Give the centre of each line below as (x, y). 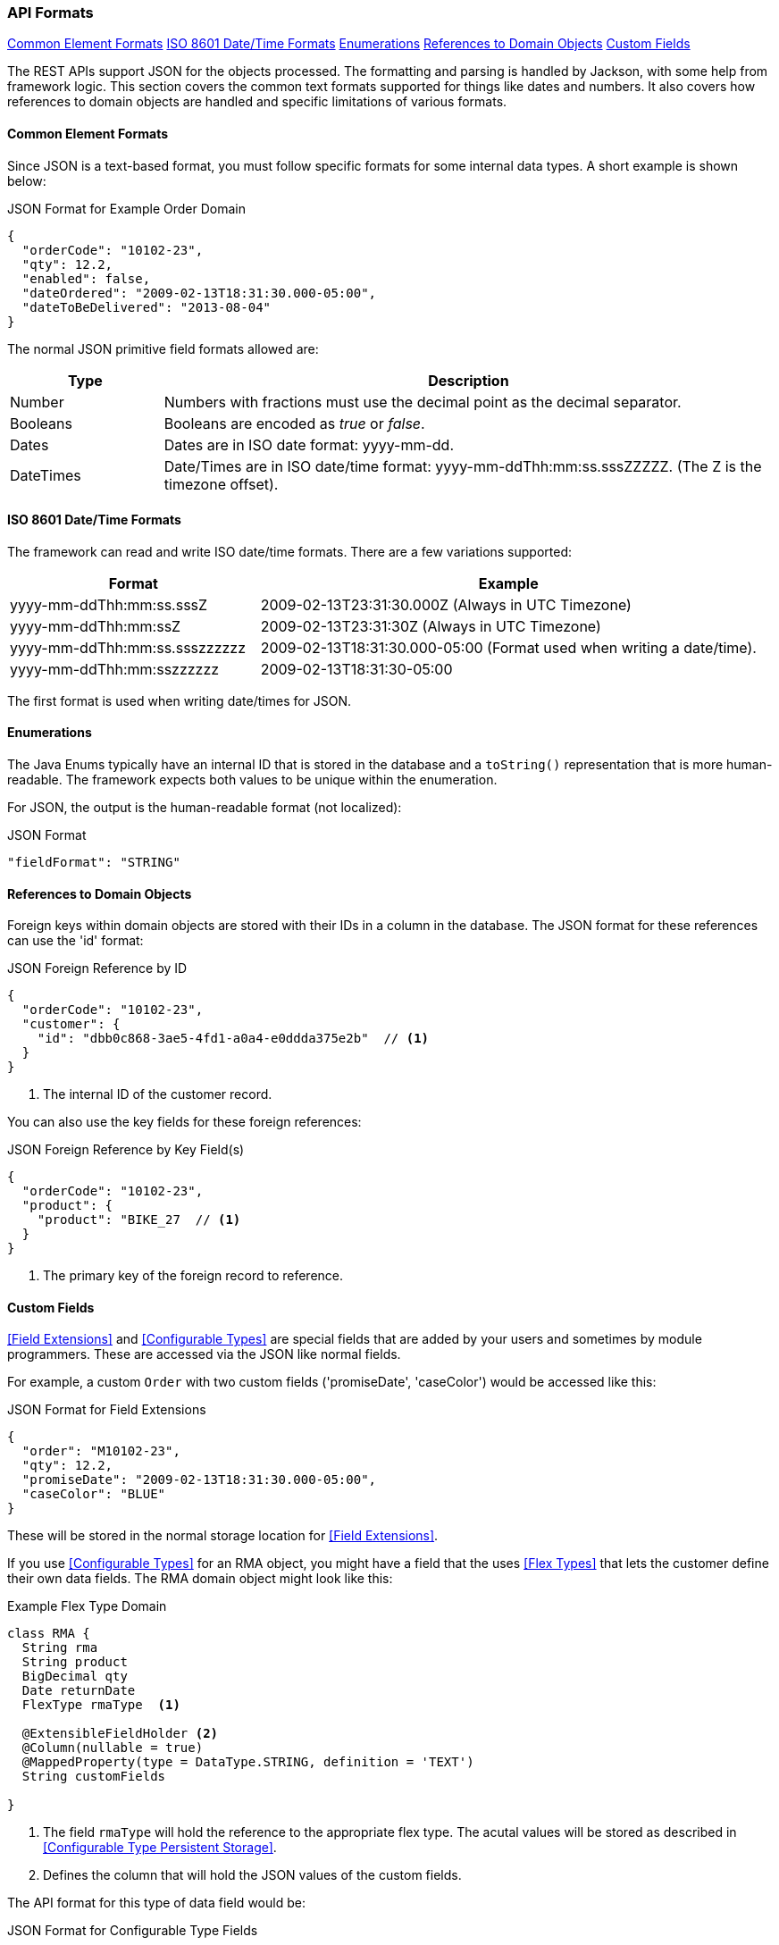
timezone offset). (221, 484)
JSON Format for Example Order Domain (126, 208)
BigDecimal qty (75, 1677)
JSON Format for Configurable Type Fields (133, 1931)
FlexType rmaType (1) (101, 1705)
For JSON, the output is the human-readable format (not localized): (205, 808)
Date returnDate (79, 1691)
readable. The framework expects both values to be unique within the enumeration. (252, 780)
